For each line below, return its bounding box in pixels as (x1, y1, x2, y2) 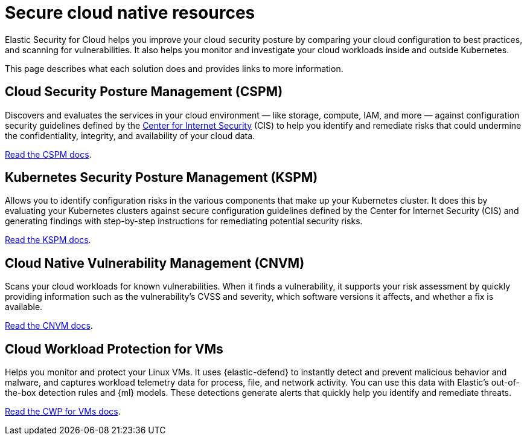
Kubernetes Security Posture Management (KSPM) (5, 170, 318, 186)
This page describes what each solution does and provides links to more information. (5, 63, 343, 74)
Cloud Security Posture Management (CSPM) (5, 84, 283, 100)
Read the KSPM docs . (5, 235, 91, 245)
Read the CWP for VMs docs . (5, 406, 121, 417)
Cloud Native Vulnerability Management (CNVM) (5, 255, 305, 271)
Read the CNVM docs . (5, 320, 93, 331)
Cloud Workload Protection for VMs (5, 341, 223, 357)
